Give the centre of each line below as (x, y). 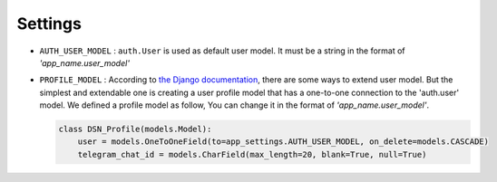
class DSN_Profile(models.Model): (135, 129)
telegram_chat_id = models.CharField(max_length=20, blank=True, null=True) (252, 154)
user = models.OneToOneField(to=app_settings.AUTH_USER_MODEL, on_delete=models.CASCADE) (283, 142)
